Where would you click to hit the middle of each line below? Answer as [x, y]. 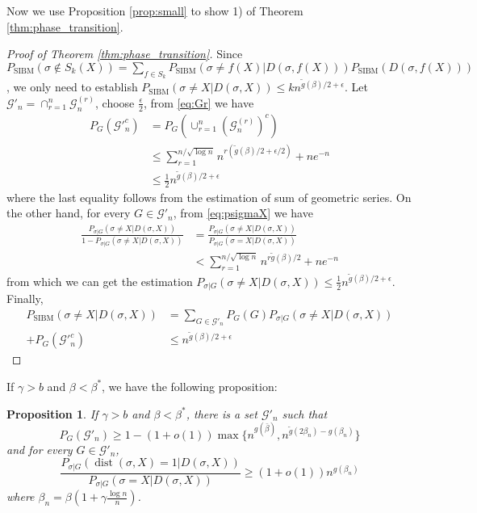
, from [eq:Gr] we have [199, 102]
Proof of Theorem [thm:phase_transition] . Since [125, 54]
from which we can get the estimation [100, 281]
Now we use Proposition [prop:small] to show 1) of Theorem [155, 11]
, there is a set [222, 413]
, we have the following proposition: [190, 386]
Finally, [25, 299]
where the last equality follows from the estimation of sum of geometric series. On [209, 197]
